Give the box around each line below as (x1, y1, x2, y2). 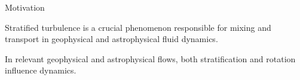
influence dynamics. (5, 64, 76, 76)
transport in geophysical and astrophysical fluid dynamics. (5, 33, 218, 45)
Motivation (5, 1, 45, 13)
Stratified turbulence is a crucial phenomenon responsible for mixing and (5, 21, 271, 33)
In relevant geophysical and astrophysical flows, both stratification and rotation (5, 52, 296, 65)
